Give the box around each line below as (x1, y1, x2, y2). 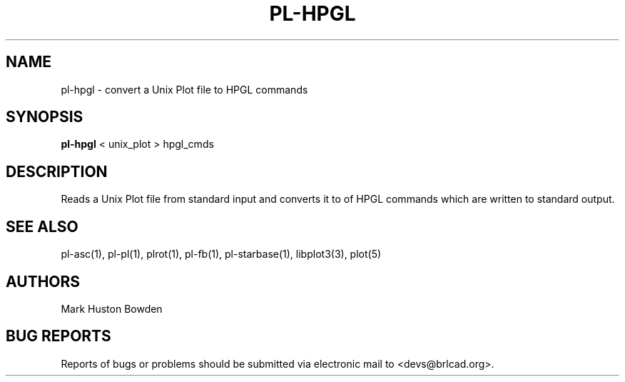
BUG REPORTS (6, 327, 111, 346)
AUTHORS (6, 272, 81, 291)
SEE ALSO (6, 217, 78, 236)
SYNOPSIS (6, 108, 83, 126)
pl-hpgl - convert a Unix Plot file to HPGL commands (61, 83, 308, 96)
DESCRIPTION (6, 162, 108, 181)
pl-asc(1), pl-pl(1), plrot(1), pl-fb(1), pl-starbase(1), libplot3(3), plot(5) (61, 248, 382, 261)
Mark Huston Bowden (61, 302, 163, 315)
